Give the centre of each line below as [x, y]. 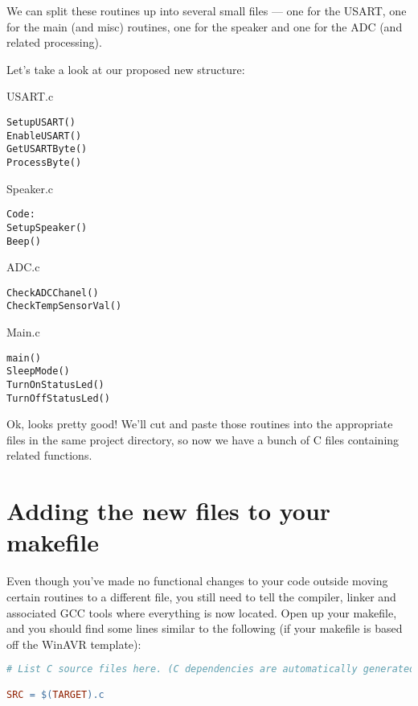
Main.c [23, 332]
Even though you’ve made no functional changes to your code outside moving [197, 581]
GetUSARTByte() [47, 149]
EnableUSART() [44, 136]
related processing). [54, 42]
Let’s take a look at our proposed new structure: [126, 69]
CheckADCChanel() [53, 293]
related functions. [49, 455]
